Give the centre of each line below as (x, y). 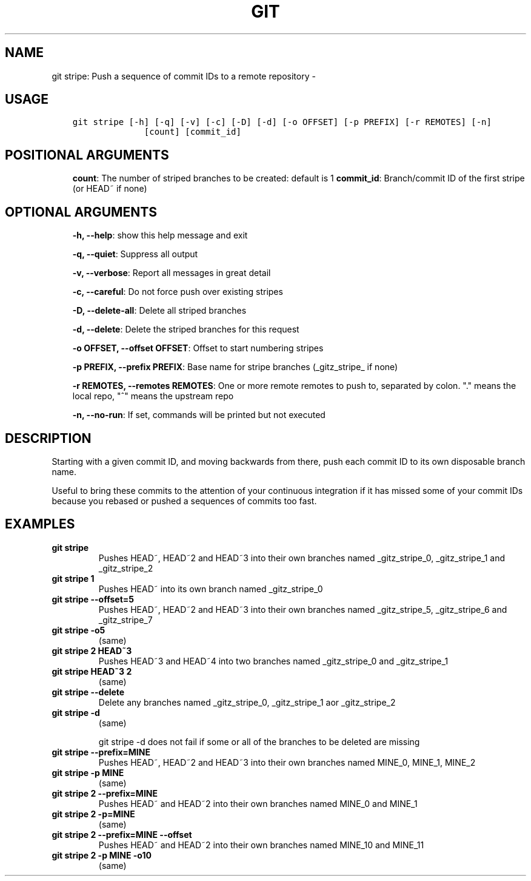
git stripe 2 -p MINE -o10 (102, 855)
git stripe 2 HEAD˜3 (92, 650)
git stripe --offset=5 (93, 599)
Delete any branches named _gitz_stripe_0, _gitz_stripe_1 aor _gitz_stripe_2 (247, 702)
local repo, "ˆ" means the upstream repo (153, 396)
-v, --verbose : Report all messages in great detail (172, 273)
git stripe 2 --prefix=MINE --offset (122, 834)
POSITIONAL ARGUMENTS (87, 155)
